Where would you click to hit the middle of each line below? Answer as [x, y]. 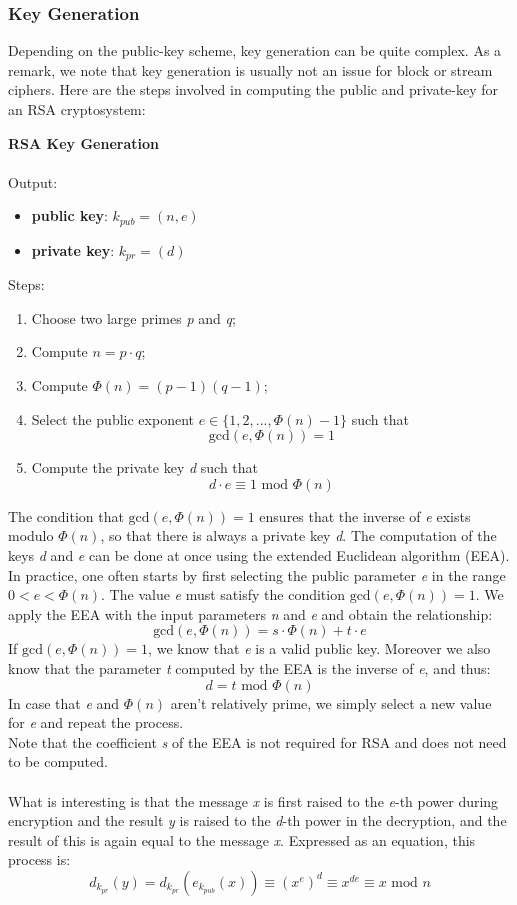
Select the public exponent [112, 418]
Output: [33, 181]
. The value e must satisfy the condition [223, 594]
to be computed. [58, 761]
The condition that [66, 515]
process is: [39, 859]
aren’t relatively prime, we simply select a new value [331, 702]
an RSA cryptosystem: [77, 109]
